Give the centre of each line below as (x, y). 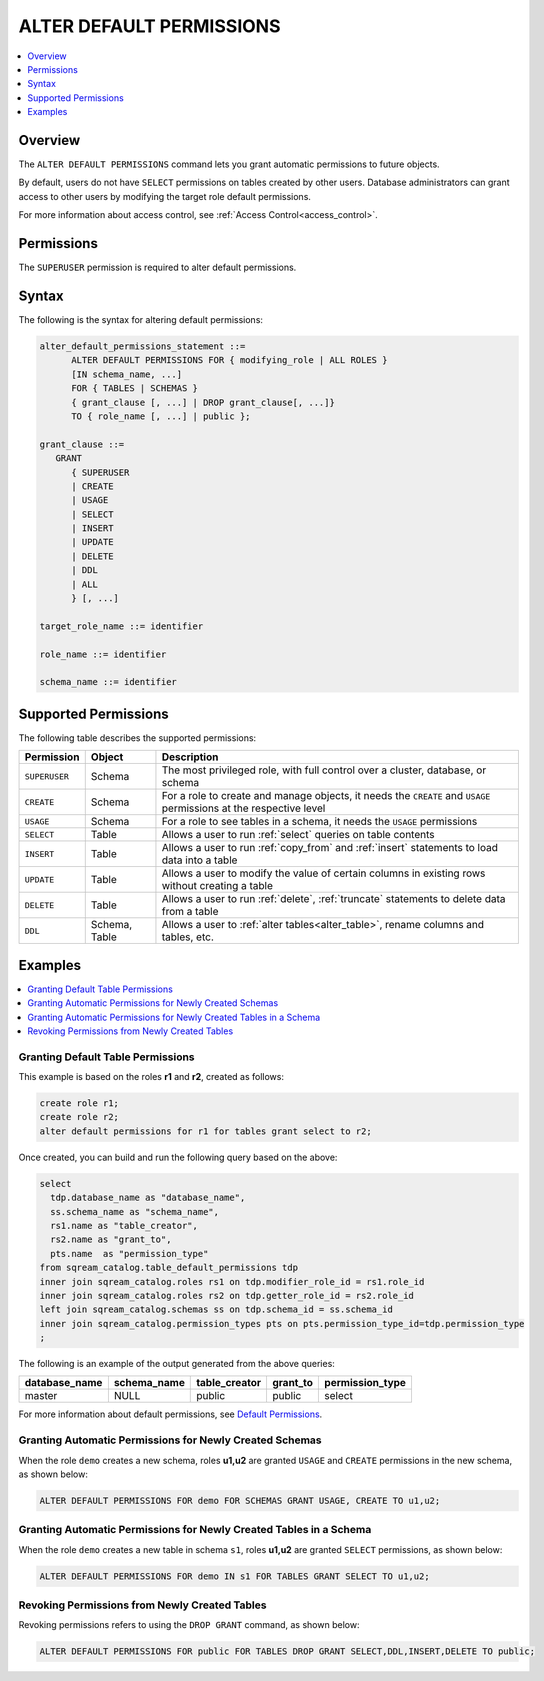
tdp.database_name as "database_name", (148, 1198)
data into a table (199, 860)
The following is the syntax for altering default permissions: (141, 319)
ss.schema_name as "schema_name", (135, 1211)
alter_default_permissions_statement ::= (142, 346)
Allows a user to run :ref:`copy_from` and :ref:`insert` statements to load (330, 848)
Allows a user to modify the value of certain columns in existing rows (323, 873)
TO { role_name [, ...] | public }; (161, 416)
